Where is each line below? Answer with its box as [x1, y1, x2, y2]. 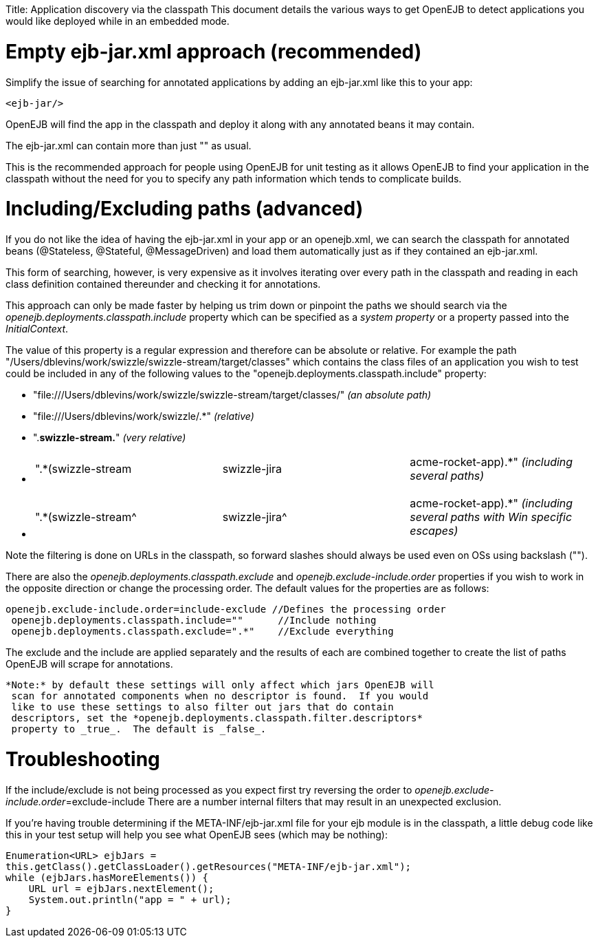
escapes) [410, 524, 458, 538]
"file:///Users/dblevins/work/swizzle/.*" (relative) [33, 410, 254, 422]
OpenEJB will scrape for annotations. [5, 658, 173, 670]
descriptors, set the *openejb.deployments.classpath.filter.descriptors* [11, 712, 423, 723]
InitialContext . [5, 323, 69, 335]
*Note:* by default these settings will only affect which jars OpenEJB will [5, 679, 434, 690]
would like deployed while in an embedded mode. [5, 15, 230, 27]
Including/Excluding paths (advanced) [5, 197, 364, 221]
